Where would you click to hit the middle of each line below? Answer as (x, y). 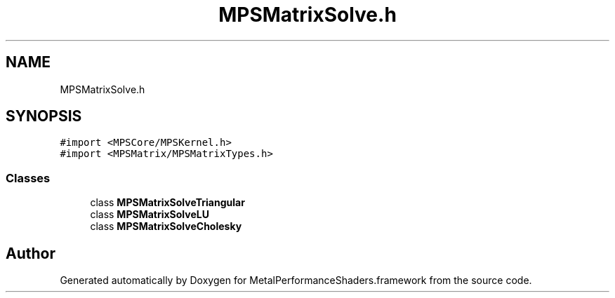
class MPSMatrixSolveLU (150, 215)
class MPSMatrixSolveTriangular (167, 203)
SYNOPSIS (44, 116)
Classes (28, 178)
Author (31, 253)
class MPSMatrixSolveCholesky (166, 226)
